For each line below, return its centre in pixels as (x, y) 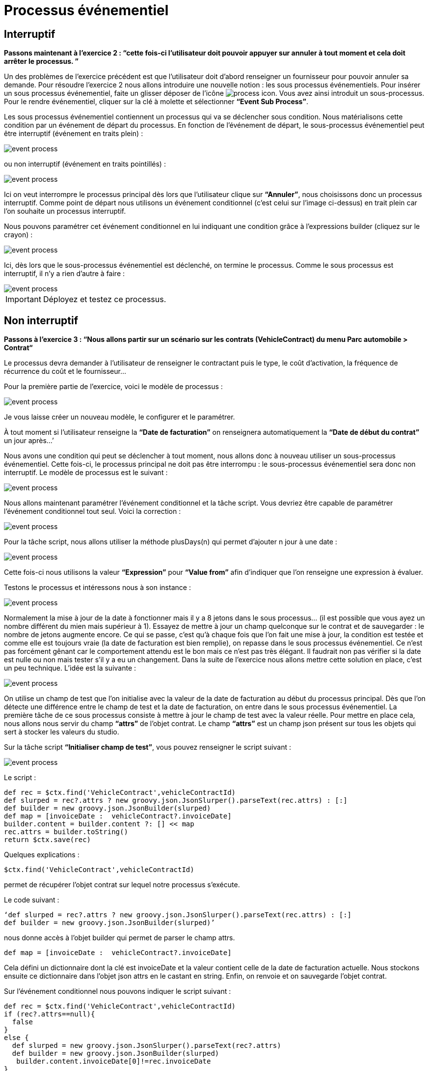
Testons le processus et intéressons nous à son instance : (97, 588)
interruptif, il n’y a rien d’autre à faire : (65, 274)
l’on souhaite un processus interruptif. (65, 211)
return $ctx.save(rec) (48, 840)
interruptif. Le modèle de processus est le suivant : (86, 473)
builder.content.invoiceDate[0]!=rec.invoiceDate (114, 1061)
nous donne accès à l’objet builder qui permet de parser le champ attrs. (120, 938)
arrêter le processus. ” (41, 61)
